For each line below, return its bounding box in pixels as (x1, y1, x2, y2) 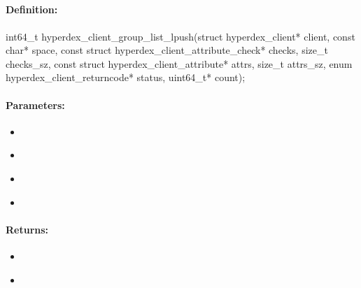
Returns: (6, 222, 49, 236)
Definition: (6, 2, 58, 17)
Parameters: (6, 97, 65, 112)
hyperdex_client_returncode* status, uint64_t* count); (6, 70, 246, 85)
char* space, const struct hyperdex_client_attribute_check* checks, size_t (6, 43, 328, 57)
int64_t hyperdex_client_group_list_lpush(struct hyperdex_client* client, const (6, 29, 355, 43)
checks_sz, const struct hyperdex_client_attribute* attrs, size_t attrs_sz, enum (6, 56, 353, 71)
